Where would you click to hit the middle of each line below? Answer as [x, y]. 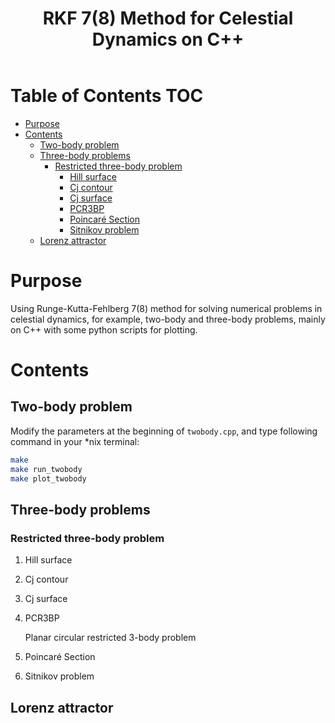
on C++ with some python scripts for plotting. [104, 329]
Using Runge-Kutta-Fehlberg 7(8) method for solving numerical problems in [166, 308]
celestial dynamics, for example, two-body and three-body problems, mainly [168, 319]
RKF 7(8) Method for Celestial [168, 18]
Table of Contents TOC [107, 96]
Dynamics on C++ [168, 39]
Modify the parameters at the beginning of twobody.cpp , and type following [164, 431]
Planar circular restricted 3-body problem [110, 638]
